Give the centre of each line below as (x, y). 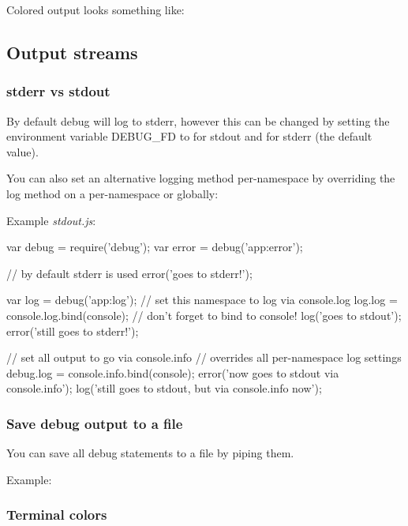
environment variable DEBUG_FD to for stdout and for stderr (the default (189, 136)
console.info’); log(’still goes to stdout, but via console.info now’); (164, 388)
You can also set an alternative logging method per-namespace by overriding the (201, 178)
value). (22, 151)
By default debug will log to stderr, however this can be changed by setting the (198, 120)
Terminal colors (57, 515)
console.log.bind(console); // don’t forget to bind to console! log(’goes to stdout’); (204, 315)
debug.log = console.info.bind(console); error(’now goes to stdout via (173, 372)
